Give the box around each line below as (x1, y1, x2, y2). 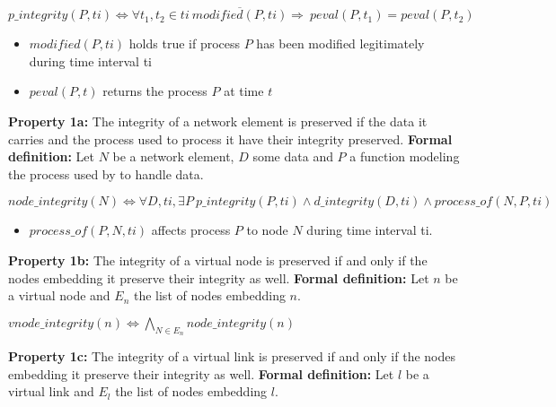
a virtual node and (8, 286, 110, 305)
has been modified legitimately (256, 34, 425, 53)
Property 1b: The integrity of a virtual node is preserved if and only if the (8, 250, 428, 269)
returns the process (102, 82, 207, 100)
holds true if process (128, 34, 241, 53)
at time (224, 82, 264, 100)
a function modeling (349, 147, 460, 166)
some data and (252, 147, 333, 166)
